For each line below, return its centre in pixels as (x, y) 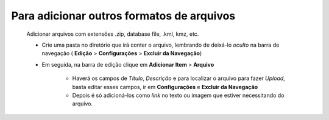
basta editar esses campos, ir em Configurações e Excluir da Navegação (165, 87)
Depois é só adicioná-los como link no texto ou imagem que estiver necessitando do (178, 95)
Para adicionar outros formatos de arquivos (123, 16)
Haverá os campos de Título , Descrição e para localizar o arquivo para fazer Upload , (179, 78)
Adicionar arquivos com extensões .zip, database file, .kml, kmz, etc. (113, 34)
